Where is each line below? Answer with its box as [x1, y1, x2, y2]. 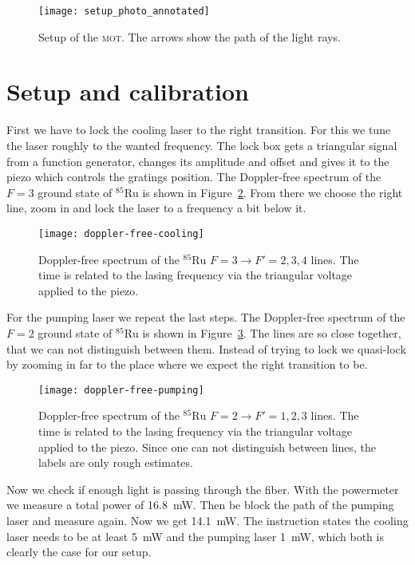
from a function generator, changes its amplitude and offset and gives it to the [6, 152, 389, 169]
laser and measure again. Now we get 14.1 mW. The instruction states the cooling [6, 512, 409, 528]
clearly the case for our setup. [6, 543, 152, 560]
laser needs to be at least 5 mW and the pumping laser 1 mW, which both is [6, 527, 384, 544]
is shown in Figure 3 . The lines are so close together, [142, 324, 401, 341]
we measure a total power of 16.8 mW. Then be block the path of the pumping [6, 496, 394, 513]
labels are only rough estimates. [38, 454, 193, 471]
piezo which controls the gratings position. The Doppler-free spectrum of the [6, 168, 381, 185]
